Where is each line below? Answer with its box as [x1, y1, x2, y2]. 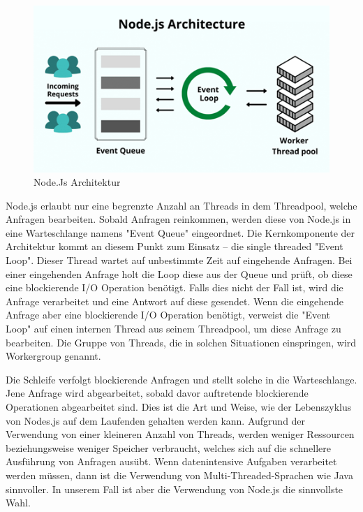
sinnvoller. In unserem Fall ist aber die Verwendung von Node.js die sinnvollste [6, 481, 343, 496]
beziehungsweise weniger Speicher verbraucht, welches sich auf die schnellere [6, 440, 332, 455]
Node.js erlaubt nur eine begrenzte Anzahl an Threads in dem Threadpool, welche [6, 198, 357, 212]
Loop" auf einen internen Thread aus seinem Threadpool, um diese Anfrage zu [6, 321, 341, 336]
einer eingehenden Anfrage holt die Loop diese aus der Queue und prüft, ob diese [6, 266, 353, 281]
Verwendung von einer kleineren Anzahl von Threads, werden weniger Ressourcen [6, 427, 355, 441]
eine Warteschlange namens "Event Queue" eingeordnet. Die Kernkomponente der [6, 225, 355, 240]
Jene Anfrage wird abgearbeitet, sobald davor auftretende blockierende [6, 386, 309, 400]
